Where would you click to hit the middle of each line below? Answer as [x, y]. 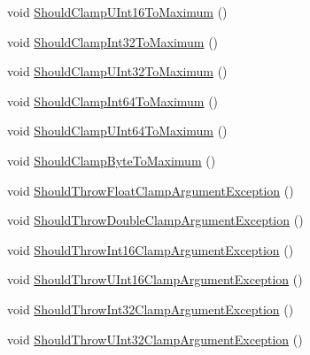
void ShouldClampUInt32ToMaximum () [117, 71]
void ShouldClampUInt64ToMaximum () [117, 131]
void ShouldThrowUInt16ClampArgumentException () [155, 279]
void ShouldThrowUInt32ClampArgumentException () [155, 339]
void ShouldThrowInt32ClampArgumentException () [151, 309]
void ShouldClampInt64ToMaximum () [113, 100]
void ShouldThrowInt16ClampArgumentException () [151, 249]
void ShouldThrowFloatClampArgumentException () [151, 190]
